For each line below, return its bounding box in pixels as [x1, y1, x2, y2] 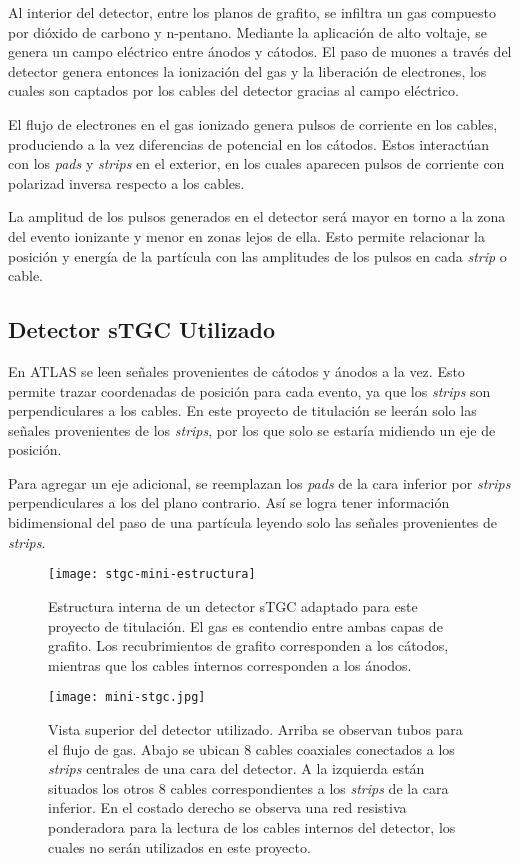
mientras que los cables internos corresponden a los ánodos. [48, 654, 412, 675]
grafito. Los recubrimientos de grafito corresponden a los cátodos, [48, 635, 449, 656]
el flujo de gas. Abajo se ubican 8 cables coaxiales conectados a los [48, 738, 455, 759]
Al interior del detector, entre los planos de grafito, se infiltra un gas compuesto [8, 2, 496, 22]
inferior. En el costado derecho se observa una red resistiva [48, 797, 407, 818]
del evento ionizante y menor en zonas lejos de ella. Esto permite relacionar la [8, 225, 485, 246]
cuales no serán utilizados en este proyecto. [48, 836, 311, 857]
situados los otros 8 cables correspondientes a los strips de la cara [48, 777, 449, 798]
